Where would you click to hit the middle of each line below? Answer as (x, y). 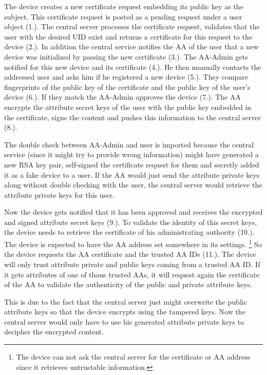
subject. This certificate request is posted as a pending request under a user (123, 16)
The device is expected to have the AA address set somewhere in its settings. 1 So (133, 243)
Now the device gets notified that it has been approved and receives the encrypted (133, 212)
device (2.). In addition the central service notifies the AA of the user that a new (131, 46)
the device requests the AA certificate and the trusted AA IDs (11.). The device (130, 254)
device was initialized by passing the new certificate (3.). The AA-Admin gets (126, 56)
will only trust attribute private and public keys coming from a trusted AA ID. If (132, 264)
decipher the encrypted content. (54, 332)
